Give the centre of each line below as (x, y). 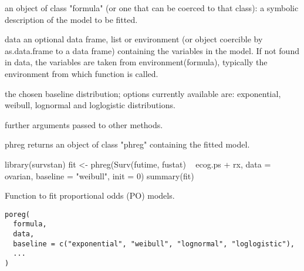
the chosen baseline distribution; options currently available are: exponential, (143, 93)
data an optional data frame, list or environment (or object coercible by (134, 39)
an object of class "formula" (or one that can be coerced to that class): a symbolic (152, 8)
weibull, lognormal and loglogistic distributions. (90, 105)
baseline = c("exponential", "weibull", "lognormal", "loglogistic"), (154, 244)
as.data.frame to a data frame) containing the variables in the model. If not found (152, 50)
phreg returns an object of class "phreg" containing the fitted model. (127, 144)
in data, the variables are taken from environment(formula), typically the (136, 62)
